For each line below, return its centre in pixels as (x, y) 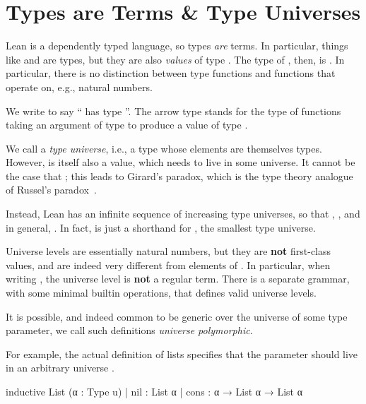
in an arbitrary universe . (60, 368)
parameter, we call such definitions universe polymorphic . (129, 330)
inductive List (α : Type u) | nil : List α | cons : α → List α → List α (154, 391)
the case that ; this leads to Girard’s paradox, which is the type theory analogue (179, 176)
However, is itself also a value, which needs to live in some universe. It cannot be (181, 162)
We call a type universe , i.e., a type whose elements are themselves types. (164, 148)
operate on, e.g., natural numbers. (79, 87)
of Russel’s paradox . (51, 190)
